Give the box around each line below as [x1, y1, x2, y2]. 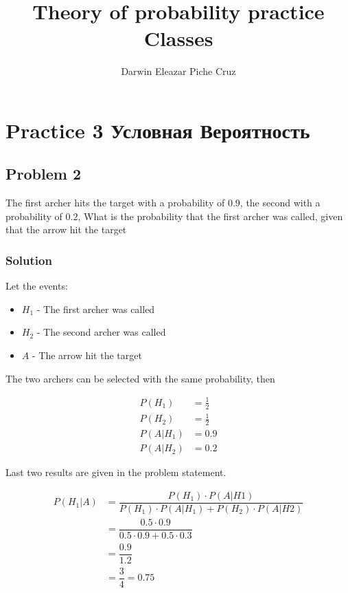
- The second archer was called [36, 325, 166, 339]
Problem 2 [5, 163, 81, 184]
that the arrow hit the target [5, 222, 127, 237]
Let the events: [5, 279, 68, 293]
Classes [143, 24, 213, 52]
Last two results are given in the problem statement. [5, 465, 227, 479]
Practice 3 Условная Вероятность [5, 116, 310, 144]
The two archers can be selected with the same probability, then [5, 371, 275, 385]
